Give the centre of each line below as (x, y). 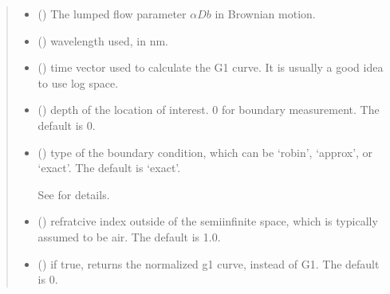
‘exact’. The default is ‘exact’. (109, 168)
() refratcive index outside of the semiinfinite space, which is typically (208, 221)
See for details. (74, 194)
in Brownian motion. (265, 14)
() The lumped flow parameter (112, 14)
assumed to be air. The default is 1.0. (129, 236)
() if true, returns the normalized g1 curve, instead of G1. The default (209, 263)
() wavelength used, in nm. (103, 40)
